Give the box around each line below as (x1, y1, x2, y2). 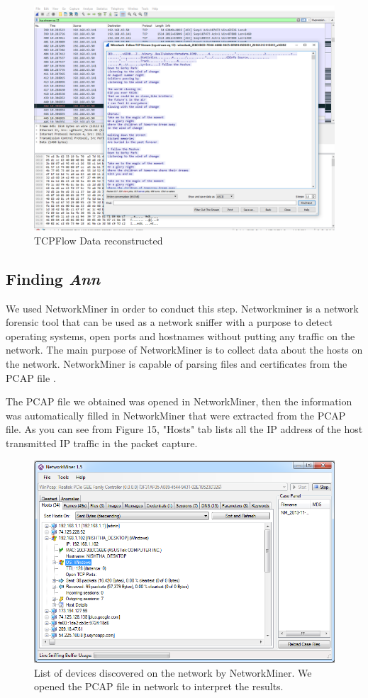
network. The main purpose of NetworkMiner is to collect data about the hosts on (6, 342, 363, 357)
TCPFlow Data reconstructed (34, 232, 163, 247)
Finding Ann (6, 267, 101, 289)
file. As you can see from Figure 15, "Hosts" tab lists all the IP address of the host (6, 422, 363, 437)
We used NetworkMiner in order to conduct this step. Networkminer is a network (6, 300, 359, 315)
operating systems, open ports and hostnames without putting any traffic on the (6, 328, 355, 343)
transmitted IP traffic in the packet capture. (6, 435, 198, 450)
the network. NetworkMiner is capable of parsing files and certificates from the (6, 356, 347, 371)
